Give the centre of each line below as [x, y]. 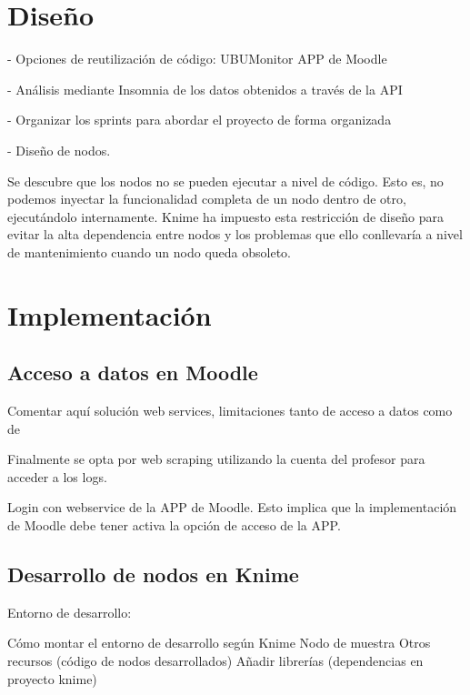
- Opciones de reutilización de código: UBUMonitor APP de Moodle [197, 59]
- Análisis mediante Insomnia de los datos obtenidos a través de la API [205, 89]
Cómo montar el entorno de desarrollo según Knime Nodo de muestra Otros [219, 643]
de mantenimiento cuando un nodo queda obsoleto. [149, 252]
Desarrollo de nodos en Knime [153, 574]
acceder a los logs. [57, 476]
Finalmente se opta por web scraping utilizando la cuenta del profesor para [216, 459]
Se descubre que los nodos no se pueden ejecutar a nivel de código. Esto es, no [225, 181]
